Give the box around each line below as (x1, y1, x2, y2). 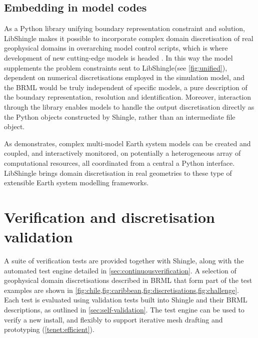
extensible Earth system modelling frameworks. (4, 177, 149, 188)
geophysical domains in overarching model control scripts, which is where (4, 43, 228, 53)
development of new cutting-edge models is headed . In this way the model (4, 52, 233, 63)
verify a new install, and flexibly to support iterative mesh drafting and (4, 314, 223, 324)
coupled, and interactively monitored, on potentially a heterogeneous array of (4, 148, 241, 158)
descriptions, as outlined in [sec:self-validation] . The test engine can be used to (4, 304, 244, 314)
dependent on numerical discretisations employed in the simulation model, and (4, 72, 245, 83)
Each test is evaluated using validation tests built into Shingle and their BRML (4, 294, 247, 305)
